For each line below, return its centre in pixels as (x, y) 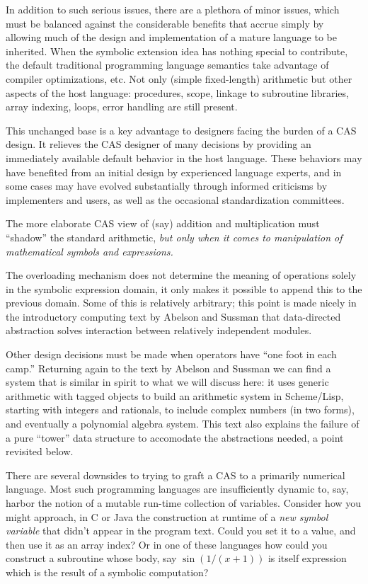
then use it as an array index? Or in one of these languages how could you (167, 544)
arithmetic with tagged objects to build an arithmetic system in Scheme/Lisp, (175, 395)
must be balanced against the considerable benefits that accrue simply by (165, 23)
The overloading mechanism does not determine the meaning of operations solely (181, 275)
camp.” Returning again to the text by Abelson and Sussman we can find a (168, 368)
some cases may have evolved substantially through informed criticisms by (167, 186)
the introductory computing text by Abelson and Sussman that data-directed (173, 316)
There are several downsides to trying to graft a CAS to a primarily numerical (176, 475)
